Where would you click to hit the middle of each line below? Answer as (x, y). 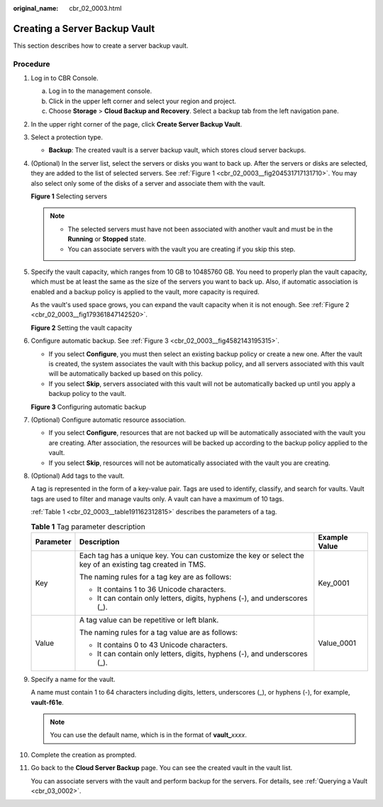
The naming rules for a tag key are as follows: (155, 577)
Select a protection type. (67, 137)
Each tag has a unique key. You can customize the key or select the (191, 555)
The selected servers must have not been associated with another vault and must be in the (200, 229)
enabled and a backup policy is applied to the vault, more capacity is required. (145, 292)
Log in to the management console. (100, 91)
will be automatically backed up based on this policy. (126, 374)
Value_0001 (337, 643)
